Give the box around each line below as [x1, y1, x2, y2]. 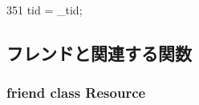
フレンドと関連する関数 [6, 40, 192, 65]
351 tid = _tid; [6, 2, 83, 18]
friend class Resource [6, 83, 146, 103]
